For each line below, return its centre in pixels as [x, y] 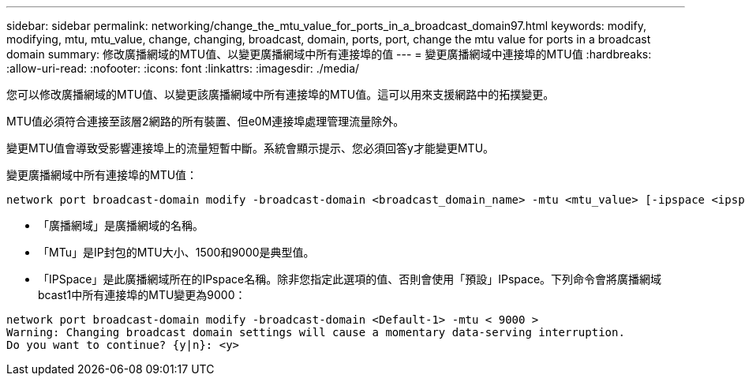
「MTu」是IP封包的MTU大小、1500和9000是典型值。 [176, 252]
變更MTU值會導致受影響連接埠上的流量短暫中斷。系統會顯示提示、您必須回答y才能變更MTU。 [251, 148]
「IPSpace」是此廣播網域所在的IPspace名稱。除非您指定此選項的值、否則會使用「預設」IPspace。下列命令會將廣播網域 [350, 279]
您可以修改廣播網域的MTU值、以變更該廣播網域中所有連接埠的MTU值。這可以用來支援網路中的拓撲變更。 [281, 94]
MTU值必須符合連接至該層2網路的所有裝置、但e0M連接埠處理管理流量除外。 [206, 121]
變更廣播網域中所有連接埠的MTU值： [102, 175]
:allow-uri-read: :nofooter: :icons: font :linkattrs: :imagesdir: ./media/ [183, 68]
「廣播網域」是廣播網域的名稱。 [121, 225]
